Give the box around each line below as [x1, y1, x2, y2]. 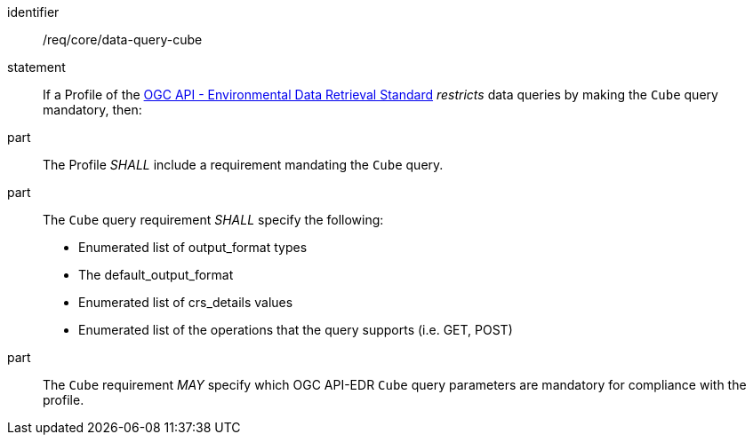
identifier [7, 4, 60, 20]
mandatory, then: [43, 102, 142, 117]
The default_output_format [78, 267, 234, 282]
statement [7, 59, 66, 75]
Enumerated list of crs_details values [78, 295, 293, 310]
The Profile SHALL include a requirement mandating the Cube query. [43, 157, 444, 172]
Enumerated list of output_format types [78, 240, 308, 255]
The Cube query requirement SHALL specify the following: [43, 212, 384, 227]
